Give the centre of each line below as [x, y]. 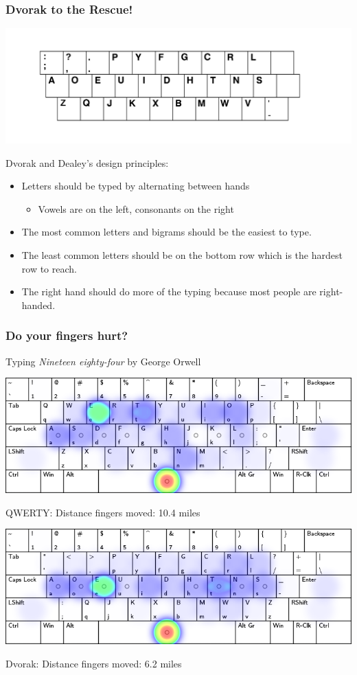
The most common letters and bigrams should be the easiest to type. [166, 232]
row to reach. [49, 268]
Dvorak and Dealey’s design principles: [87, 162]
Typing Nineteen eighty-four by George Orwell [103, 361]
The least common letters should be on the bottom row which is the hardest [182, 255]
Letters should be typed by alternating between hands [136, 186]
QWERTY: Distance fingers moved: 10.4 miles [103, 512]
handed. [38, 305]
